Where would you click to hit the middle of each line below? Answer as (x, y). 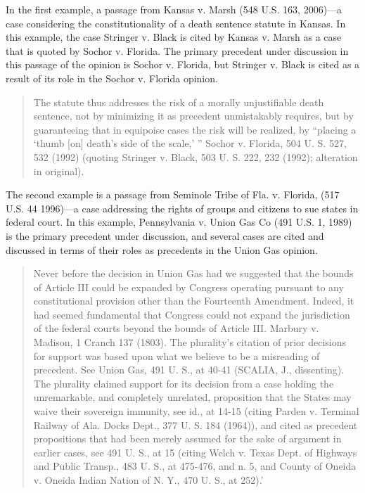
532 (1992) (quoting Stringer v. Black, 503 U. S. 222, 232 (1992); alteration (196, 156)
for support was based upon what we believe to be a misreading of (177, 356)
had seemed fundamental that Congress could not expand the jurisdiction (192, 314)
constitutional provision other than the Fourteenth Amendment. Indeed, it (194, 301)
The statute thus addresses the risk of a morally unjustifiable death (179, 102)
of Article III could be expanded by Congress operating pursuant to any (188, 287)
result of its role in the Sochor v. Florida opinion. (112, 78)
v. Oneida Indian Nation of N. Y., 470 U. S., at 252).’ (148, 480)
